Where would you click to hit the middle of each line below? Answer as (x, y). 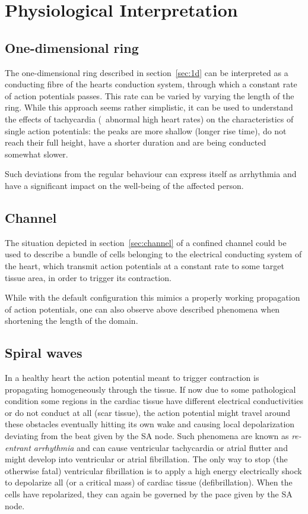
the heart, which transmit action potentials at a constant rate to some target (145, 265)
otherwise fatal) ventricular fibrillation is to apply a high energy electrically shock (153, 470)
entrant (18, 447)
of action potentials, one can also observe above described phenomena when (142, 309)
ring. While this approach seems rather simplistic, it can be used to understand (149, 107)
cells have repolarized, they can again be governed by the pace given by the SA (149, 494)
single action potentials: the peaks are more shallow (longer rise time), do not (146, 130)
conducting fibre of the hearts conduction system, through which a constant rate (151, 84)
